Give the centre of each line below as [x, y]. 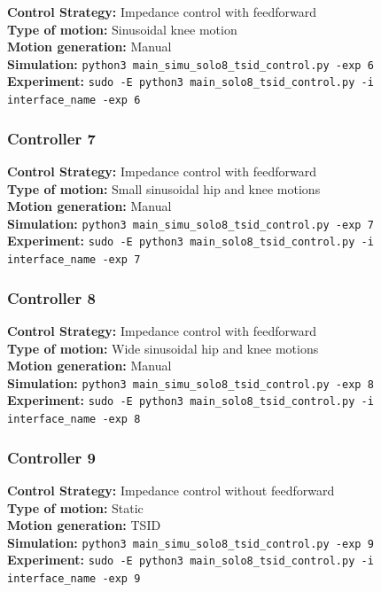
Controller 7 [51, 138]
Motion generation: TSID [84, 525]
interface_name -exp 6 [74, 101]
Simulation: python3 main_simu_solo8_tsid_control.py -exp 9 [190, 542]
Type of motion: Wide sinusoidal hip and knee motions [163, 348]
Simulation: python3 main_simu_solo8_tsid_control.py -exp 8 [190, 382]
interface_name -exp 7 [74, 260]
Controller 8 [51, 297]
